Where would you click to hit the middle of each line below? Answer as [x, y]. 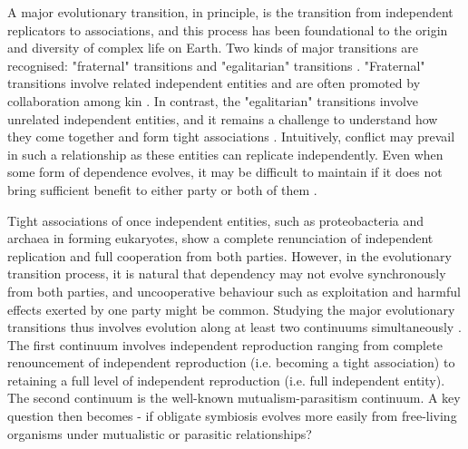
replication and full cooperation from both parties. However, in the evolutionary [229, 255]
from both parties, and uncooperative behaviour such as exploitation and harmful [234, 291]
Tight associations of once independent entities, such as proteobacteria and [216, 220]
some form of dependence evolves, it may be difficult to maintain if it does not [225, 172]
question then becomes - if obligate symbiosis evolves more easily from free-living [232, 416]
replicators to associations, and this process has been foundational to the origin [228, 29]
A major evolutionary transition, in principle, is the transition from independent [230, 12]
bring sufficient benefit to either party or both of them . [162, 189]
